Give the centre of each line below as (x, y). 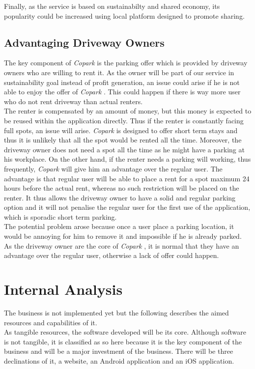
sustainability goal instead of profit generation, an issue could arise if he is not (122, 82)
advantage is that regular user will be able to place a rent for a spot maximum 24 (127, 178)
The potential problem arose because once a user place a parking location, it (119, 226)
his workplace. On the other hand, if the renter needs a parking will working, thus (127, 159)
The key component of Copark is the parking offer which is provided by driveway (126, 63)
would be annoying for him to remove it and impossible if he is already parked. (123, 236)
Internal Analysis (63, 289)
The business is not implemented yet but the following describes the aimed (116, 312)
